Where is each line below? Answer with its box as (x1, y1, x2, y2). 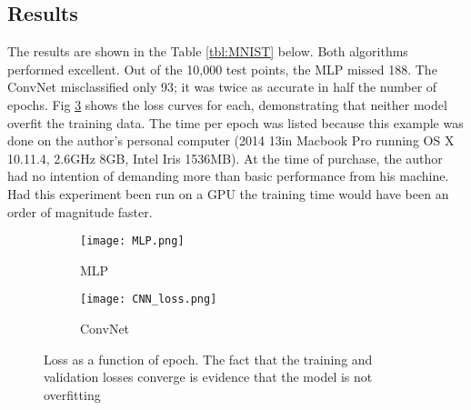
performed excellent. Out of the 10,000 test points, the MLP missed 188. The (7, 59, 437, 78)
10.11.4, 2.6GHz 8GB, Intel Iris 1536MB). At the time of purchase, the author (7, 148, 443, 167)
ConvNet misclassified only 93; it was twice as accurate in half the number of (7, 77, 437, 96)
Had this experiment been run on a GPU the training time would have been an (7, 184, 449, 203)
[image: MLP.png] (80, 235, 185, 248)
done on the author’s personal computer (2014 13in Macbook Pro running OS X (7, 131, 455, 150)
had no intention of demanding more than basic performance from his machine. (7, 166, 449, 185)
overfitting (44, 385, 101, 404)
